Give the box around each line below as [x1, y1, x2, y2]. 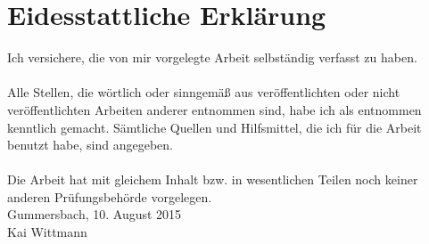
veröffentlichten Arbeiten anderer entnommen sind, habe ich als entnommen [7, 100, 422, 118]
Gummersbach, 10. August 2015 [7, 205, 182, 224]
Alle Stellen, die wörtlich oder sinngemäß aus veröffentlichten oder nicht [7, 83, 400, 102]
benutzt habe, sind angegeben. [7, 135, 173, 154]
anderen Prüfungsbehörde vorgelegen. [7, 187, 212, 206]
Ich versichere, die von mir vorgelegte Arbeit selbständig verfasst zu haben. [7, 48, 417, 67]
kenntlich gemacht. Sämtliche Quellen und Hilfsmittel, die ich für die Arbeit [7, 118, 422, 136]
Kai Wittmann [7, 223, 87, 241]
